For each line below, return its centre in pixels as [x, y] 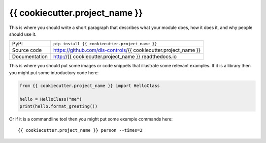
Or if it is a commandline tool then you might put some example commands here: [91, 119]
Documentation [30, 57]
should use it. [23, 34]
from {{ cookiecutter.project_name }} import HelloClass [90, 86]
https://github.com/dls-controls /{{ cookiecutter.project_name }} [127, 50]
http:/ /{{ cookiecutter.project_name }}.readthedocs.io [115, 57]
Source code [27, 50]
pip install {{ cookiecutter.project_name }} [105, 43]
